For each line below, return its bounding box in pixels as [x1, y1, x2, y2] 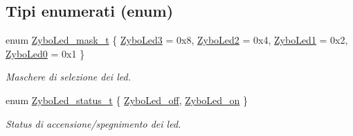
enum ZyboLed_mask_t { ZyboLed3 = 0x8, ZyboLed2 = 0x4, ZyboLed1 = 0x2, [6, 33, 348, 47]
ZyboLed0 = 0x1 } [6, 46, 85, 60]
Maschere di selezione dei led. [6, 69, 131, 84]
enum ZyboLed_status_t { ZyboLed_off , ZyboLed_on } [6, 92, 248, 107]
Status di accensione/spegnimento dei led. [6, 116, 181, 130]
